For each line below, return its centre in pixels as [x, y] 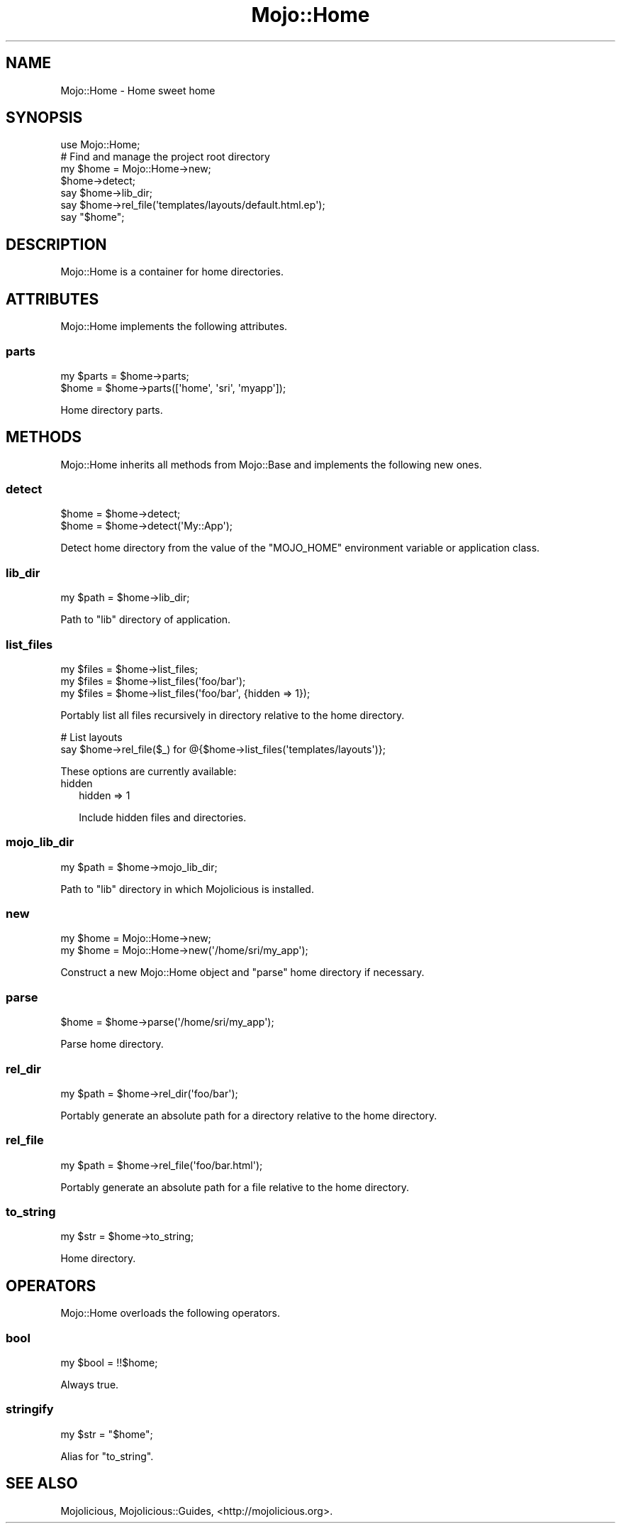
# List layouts [91, 737]
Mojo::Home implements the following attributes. [174, 327]
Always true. [90, 1385]
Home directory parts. [112, 410]
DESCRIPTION [56, 244]
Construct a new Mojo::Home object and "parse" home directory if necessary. [242, 972]
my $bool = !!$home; [109, 1363]
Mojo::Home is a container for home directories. [172, 272]
